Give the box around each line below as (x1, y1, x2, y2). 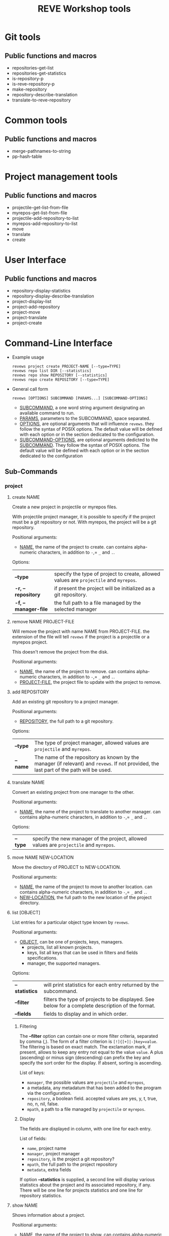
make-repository (12, 86, 47, 92)
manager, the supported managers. (27, 960, 101, 966)
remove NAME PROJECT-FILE (12, 618, 75, 624)
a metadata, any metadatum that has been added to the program (27, 1085, 162, 1091)
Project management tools (5, 171, 118, 183)
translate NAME (12, 779, 45, 785)
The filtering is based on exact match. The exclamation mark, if (19, 1043, 151, 1049)
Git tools (5, 31, 41, 43)
